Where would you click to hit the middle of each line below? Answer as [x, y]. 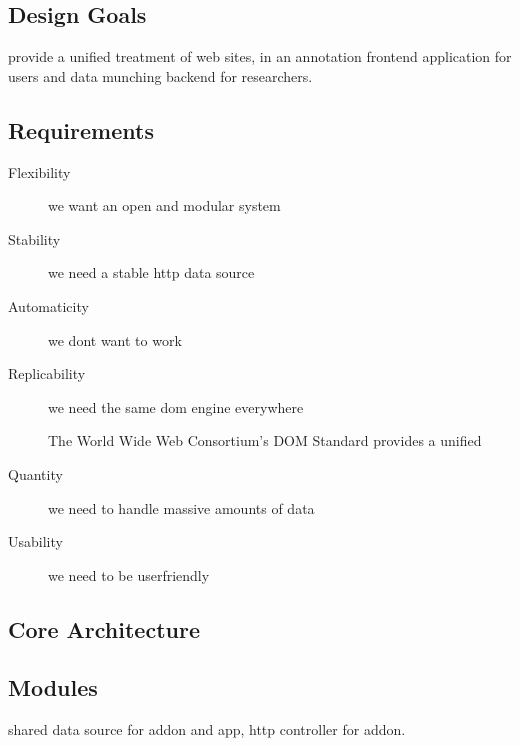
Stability [34, 238]
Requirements [81, 129]
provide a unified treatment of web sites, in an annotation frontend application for [260, 56]
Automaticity [48, 305]
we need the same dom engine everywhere [176, 406]
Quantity [35, 473]
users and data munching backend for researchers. [160, 75]
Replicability [47, 373]
